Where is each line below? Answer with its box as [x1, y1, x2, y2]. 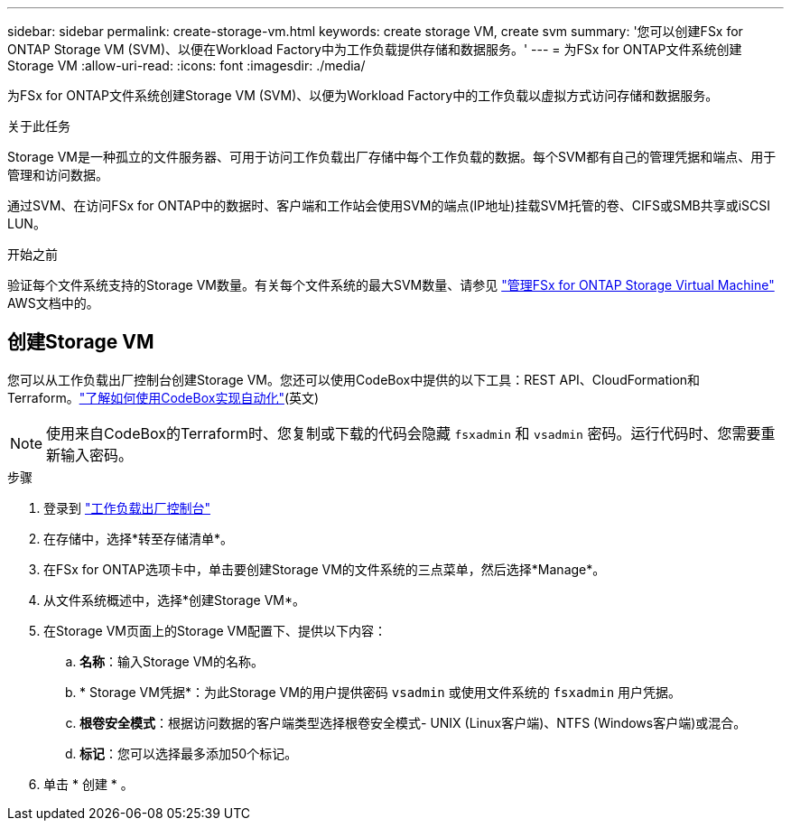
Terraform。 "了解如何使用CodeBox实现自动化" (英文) [7, 389, 320, 405]
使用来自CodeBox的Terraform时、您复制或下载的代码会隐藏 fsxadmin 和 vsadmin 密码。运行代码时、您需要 [46, 423, 761, 442]
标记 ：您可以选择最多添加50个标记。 [79, 745, 298, 761]
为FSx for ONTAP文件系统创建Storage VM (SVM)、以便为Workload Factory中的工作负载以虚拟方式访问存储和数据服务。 [7, 88, 719, 103]
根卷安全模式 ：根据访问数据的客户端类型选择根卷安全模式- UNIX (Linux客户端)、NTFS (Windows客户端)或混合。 [79, 714, 747, 730]
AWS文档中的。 [7, 295, 99, 311]
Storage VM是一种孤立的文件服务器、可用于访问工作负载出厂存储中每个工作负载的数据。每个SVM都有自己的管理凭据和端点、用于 [7, 149, 777, 164]
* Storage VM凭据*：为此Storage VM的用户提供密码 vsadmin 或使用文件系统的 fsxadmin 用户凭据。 [79, 684, 682, 700]
